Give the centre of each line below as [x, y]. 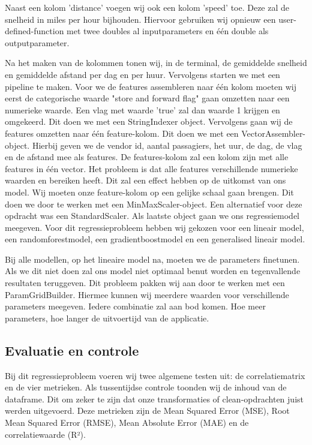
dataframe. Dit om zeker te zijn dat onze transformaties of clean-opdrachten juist [154, 399]
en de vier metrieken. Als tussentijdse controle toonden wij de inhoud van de [146, 387]
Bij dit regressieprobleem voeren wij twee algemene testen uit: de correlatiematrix [155, 375]
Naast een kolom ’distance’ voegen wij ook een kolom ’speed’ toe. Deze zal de [147, 7]
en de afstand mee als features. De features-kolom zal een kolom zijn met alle [147, 157]
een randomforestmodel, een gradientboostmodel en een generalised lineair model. [155, 239]
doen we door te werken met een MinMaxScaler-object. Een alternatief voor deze [154, 204]
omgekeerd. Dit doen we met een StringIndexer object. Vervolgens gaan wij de [149, 121]
